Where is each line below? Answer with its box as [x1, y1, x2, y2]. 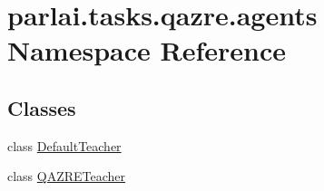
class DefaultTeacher [7, 136, 122, 155]
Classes [7, 93, 76, 121]
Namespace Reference [7, 32, 286, 69]
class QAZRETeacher [7, 167, 126, 186]
